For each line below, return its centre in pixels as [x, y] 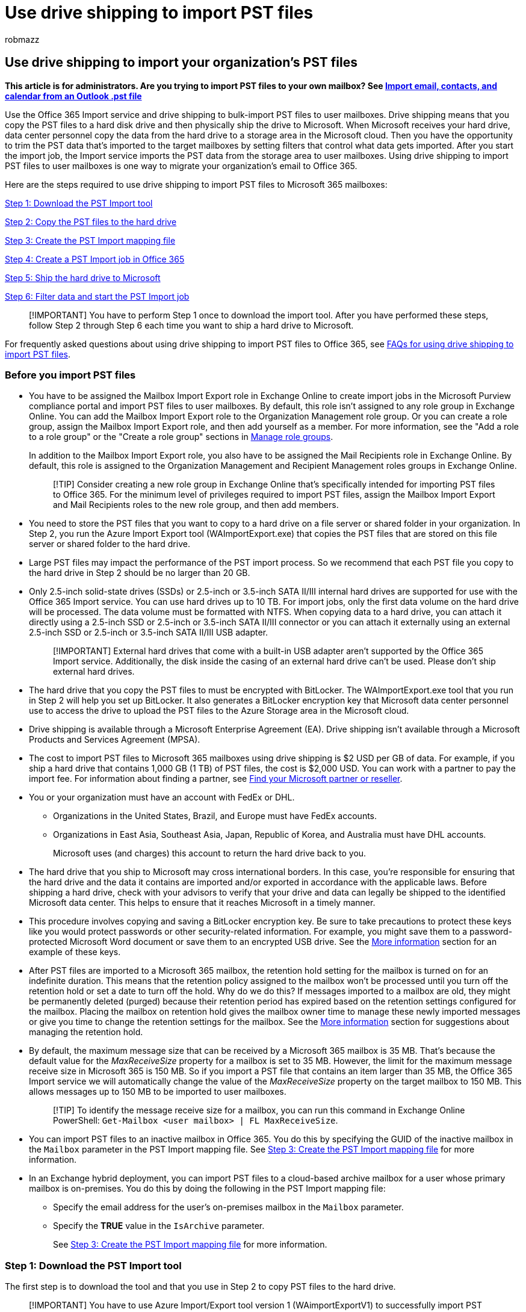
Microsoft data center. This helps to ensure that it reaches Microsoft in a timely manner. [202, 903]
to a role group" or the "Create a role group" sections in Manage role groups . [181, 437]
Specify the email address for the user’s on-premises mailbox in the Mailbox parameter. [228, 1207]
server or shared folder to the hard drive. [110, 544]
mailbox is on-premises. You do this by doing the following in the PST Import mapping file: [207, 1189]
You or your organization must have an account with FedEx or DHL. [162, 797]
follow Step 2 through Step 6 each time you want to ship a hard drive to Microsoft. [191, 325]
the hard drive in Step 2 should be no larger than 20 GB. [140, 573]
